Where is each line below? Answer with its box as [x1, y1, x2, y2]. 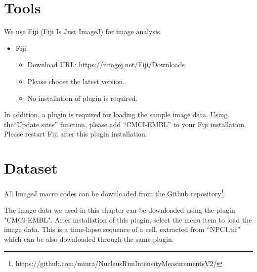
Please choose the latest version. [27, 76, 125, 86]
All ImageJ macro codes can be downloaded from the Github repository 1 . [4, 187, 226, 198]
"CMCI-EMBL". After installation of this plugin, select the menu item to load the [4, 214, 252, 225]
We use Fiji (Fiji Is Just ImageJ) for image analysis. [4, 26, 162, 37]
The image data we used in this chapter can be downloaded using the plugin [4, 205, 235, 215]
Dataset [4, 158, 58, 178]
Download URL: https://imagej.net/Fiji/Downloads [27, 59, 185, 70]
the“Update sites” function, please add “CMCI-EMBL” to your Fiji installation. [4, 119, 246, 129]
